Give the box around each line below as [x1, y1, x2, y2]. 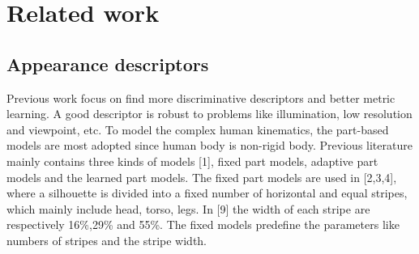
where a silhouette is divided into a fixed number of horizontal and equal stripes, [6, 184, 408, 201]
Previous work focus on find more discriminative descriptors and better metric [6, 89, 395, 106]
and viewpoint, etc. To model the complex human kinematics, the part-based [6, 121, 389, 138]
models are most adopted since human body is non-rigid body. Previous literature [6, 137, 413, 154]
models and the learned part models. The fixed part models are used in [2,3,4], [6, 168, 397, 185]
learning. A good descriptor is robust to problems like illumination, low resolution [6, 105, 413, 122]
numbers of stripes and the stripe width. [6, 231, 207, 248]
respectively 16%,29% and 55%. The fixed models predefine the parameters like [6, 216, 400, 233]
